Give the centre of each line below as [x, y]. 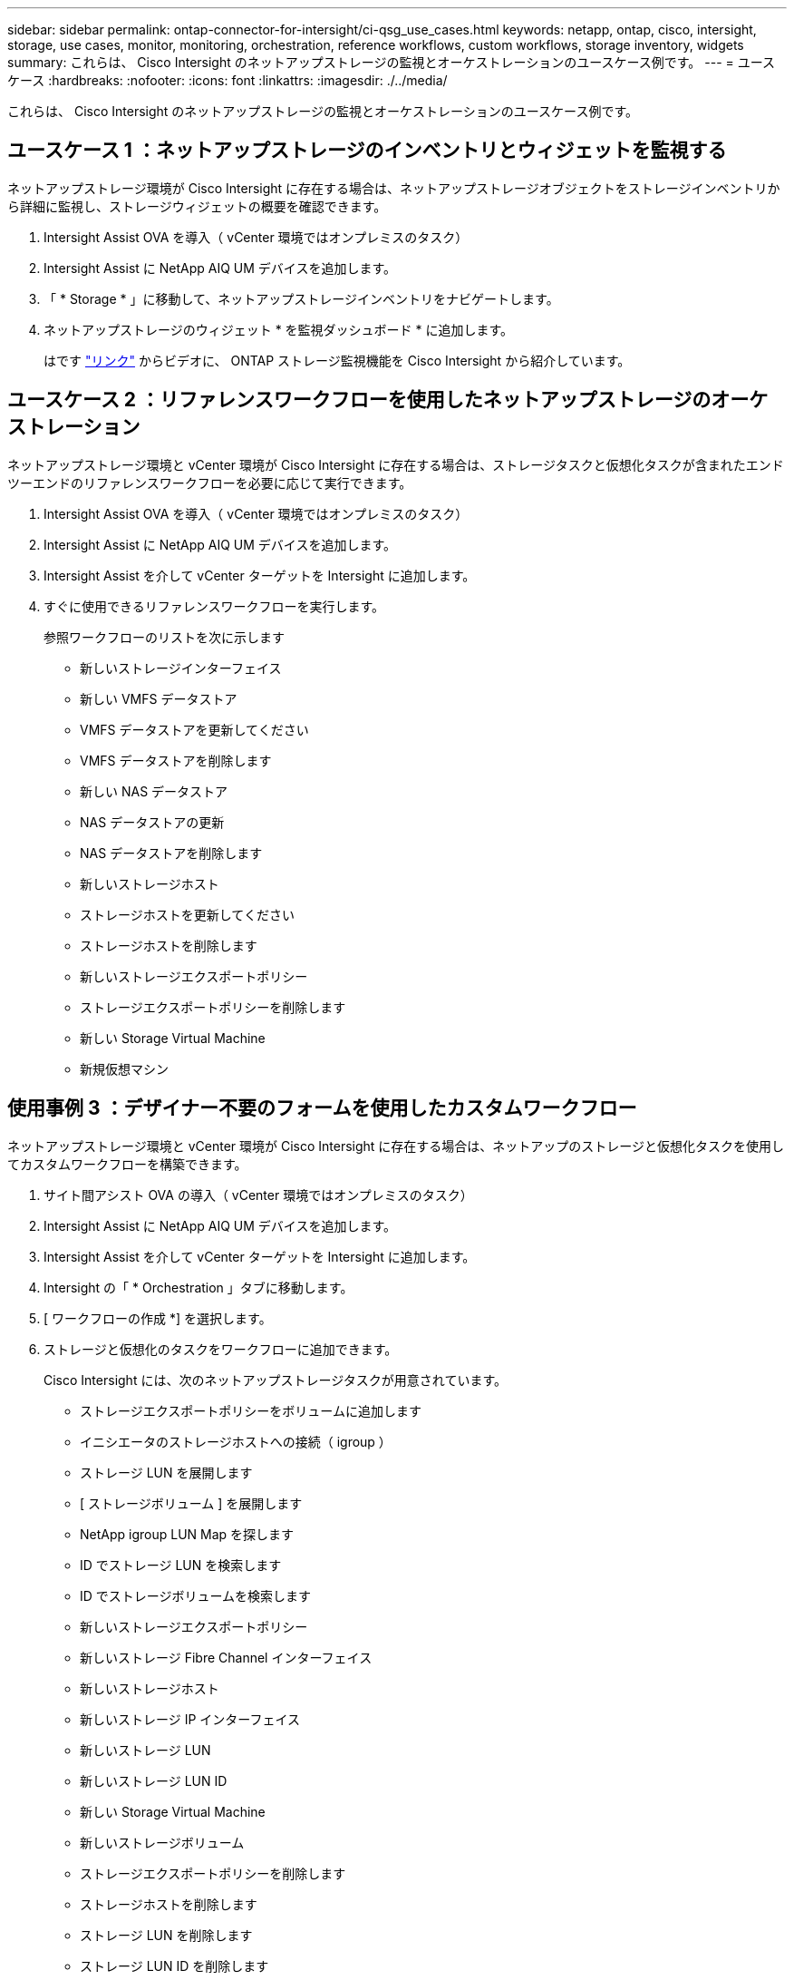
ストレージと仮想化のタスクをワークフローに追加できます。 [221, 1349]
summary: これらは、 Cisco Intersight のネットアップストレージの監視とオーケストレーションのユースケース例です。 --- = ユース [392, 62]
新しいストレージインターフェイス [181, 668]
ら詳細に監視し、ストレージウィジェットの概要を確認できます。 [197, 206]
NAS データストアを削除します [171, 853]
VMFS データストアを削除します [176, 760]
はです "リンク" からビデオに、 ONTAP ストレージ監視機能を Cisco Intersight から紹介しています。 [337, 360]
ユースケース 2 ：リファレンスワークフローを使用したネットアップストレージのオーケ [388, 400]
